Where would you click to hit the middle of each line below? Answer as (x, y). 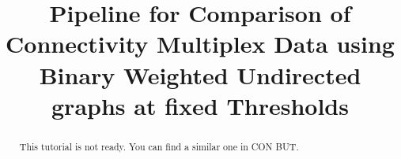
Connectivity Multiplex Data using (200, 44)
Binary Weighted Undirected (200, 74)
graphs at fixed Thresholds (200, 105)
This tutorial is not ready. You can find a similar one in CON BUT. (159, 146)
